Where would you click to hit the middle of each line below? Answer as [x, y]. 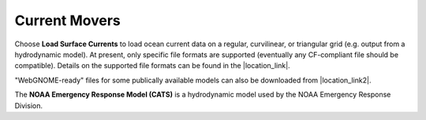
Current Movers [68, 20]
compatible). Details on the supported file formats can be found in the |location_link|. [153, 66]
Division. [29, 105]
